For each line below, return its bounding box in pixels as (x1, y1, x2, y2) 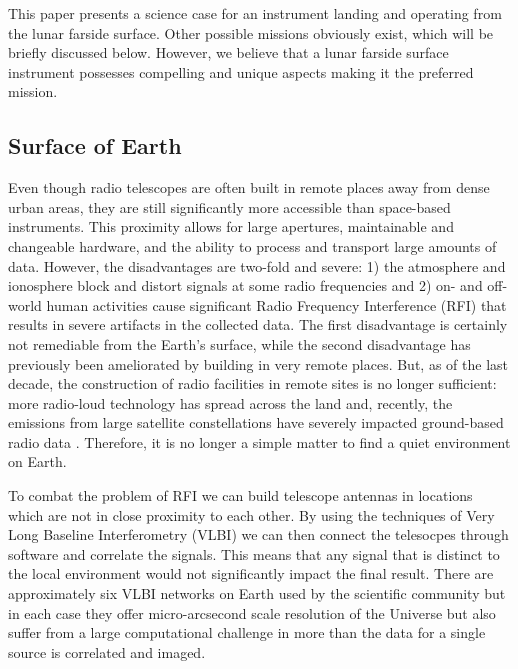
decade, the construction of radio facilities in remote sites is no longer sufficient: (8, 373, 497, 394)
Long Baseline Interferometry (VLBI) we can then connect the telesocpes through (8, 524, 509, 545)
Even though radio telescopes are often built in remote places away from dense (8, 177, 490, 198)
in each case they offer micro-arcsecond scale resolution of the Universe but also (8, 602, 496, 623)
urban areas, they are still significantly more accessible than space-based (8, 196, 451, 217)
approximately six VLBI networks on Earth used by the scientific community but (8, 583, 506, 604)
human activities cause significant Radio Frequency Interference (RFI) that (46, 294, 507, 315)
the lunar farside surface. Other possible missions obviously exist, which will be (8, 22, 494, 43)
